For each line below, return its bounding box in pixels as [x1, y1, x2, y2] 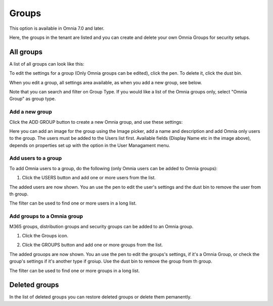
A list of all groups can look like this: [9, 61, 84, 67]
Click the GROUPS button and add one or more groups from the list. [22, 242, 163, 248]
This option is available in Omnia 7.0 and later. [9, 25, 105, 31]
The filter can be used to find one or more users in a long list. [9, 200, 137, 207]
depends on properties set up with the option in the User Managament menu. [9, 142, 170, 148]
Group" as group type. [9, 96, 56, 102]
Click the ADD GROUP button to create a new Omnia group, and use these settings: [9, 119, 183, 125]
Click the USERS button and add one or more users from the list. [22, 175, 156, 181]
